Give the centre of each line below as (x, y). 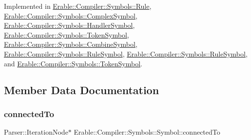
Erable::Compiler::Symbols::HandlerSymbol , (69, 25)
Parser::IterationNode (36, 132)
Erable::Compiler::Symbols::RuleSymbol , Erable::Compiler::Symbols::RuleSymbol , (126, 53)
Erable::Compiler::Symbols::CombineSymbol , (71, 44)
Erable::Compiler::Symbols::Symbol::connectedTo (147, 132)
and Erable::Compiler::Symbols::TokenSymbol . (73, 63)
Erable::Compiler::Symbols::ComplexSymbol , (71, 15)
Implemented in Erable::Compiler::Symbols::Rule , (78, 6)
